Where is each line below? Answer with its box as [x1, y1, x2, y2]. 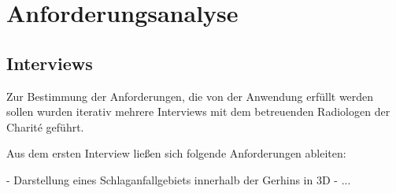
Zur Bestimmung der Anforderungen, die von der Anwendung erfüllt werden [6, 87, 374, 104]
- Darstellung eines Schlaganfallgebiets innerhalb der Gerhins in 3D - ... [6, 171, 351, 187]
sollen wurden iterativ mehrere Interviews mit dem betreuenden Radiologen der [6, 103, 390, 120]
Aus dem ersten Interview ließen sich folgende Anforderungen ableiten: [6, 145, 346, 161]
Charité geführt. [6, 118, 84, 135]
